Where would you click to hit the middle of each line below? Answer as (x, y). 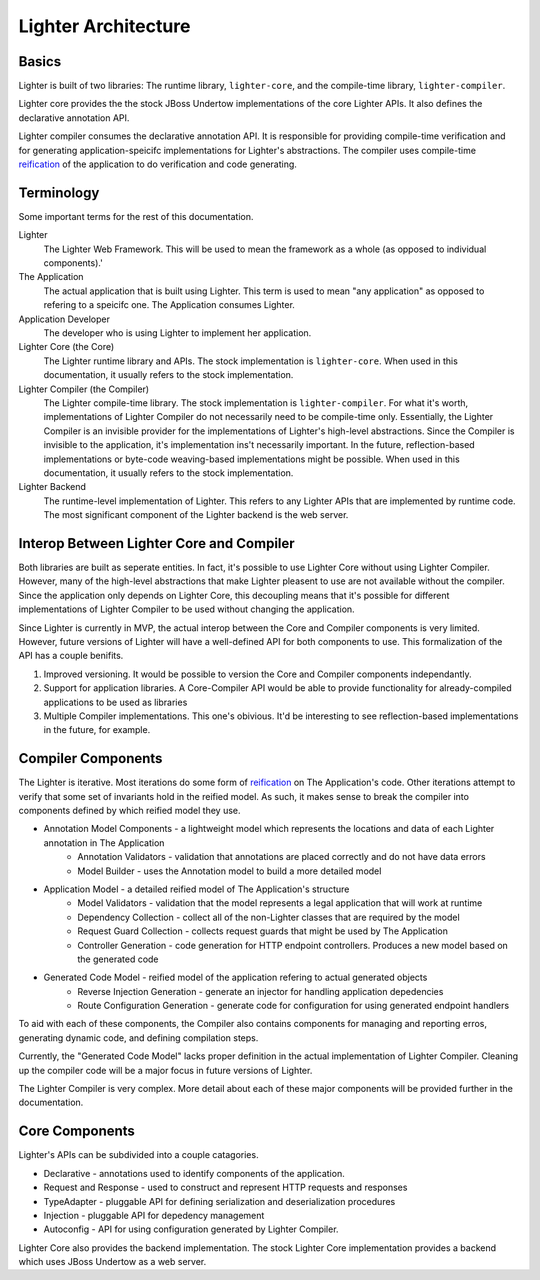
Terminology (59, 192)
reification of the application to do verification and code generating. (157, 164)
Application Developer (64, 319)
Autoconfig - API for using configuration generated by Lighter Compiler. (191, 1229)
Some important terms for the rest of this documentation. (136, 216)
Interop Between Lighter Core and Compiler (156, 543)
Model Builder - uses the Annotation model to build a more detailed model (229, 871)
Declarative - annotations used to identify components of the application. (194, 1173)
